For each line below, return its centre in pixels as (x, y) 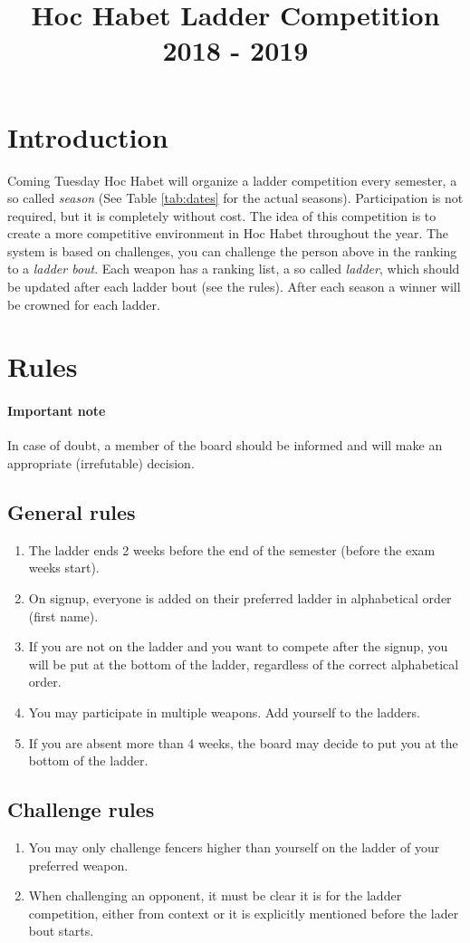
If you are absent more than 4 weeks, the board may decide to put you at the (243, 742)
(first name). (63, 616)
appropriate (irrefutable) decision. (101, 463)
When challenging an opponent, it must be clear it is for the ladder (215, 895)
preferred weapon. (78, 865)
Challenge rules (81, 809)
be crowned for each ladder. (84, 304)
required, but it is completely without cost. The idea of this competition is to (222, 215)
